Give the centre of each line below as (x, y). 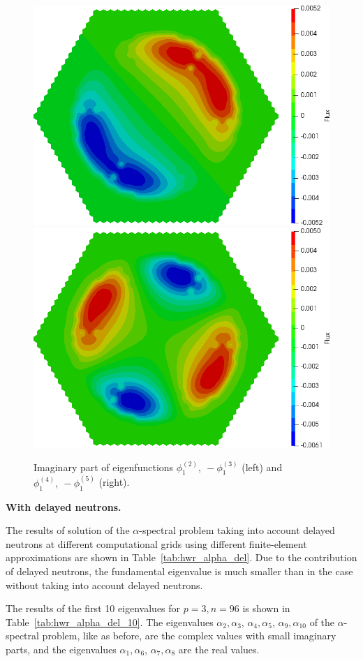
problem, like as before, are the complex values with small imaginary (189, 636)
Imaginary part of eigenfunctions (104, 467)
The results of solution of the (68, 530)
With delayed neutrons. (64, 506)
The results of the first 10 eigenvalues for (93, 608)
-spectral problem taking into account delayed (237, 530)
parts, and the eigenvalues (61, 649)
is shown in (266, 608)
